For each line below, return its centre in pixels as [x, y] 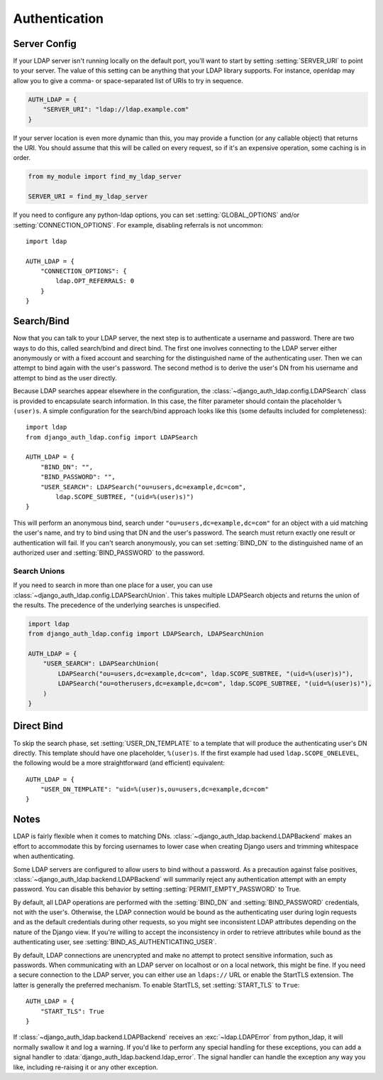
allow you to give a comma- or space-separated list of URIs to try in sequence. [128, 80]
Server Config [45, 44]
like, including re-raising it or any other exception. [86, 1067]
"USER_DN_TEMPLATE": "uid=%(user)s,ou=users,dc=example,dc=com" [154, 790]
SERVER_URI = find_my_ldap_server [88, 197]
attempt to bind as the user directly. [65, 378]
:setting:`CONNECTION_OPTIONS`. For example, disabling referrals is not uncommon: [138, 225]
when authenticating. [44, 856]
